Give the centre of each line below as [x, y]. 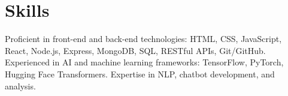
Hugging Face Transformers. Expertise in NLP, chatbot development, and [140, 73]
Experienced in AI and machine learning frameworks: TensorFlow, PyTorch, [144, 62]
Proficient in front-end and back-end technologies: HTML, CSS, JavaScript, [143, 39]
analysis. [20, 85]
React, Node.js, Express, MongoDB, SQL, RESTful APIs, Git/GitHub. [135, 50]
